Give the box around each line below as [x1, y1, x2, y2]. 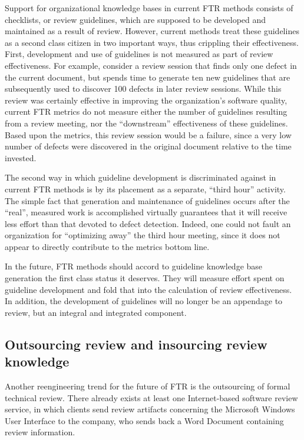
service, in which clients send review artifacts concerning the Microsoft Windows [5, 403, 295, 415]
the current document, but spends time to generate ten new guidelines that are [5, 71, 290, 83]
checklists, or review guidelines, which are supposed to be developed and [5, 13, 266, 25]
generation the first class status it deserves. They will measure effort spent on [5, 272, 285, 284]
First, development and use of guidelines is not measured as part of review [5, 48, 273, 60]
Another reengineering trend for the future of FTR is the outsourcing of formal [5, 380, 290, 392]
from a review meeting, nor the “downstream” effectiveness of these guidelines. [5, 116, 288, 129]
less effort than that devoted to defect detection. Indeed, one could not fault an [5, 217, 291, 229]
